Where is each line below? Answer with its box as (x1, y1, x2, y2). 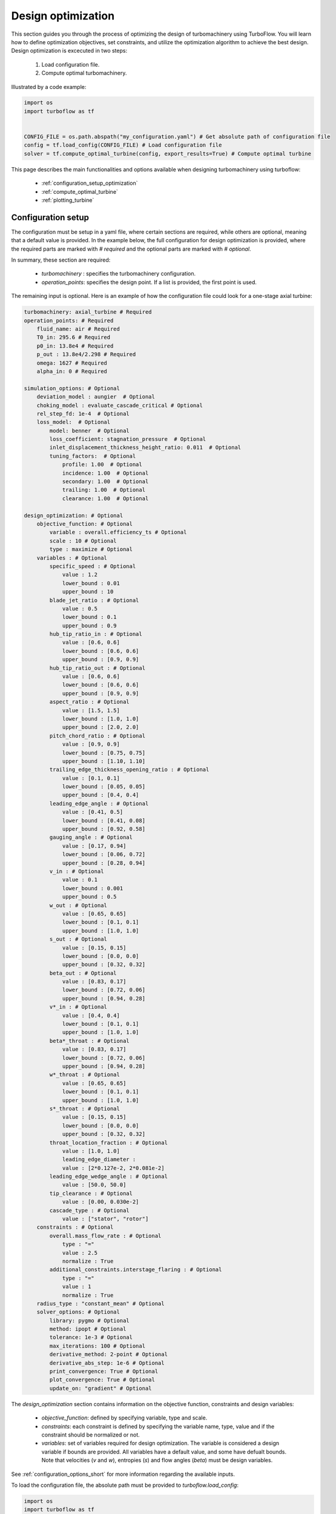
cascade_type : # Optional (49, 1207, 130, 1214)
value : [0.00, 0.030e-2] (62, 1198, 139, 1205)
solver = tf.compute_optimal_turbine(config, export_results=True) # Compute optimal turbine (24, 150, 312, 157)
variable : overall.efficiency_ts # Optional (49, 529, 187, 536)
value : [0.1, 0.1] (62, 775, 120, 781)
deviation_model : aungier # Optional (36, 394, 156, 400)
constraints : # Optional (36, 1224, 114, 1231)
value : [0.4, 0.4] (62, 1012, 120, 1019)
